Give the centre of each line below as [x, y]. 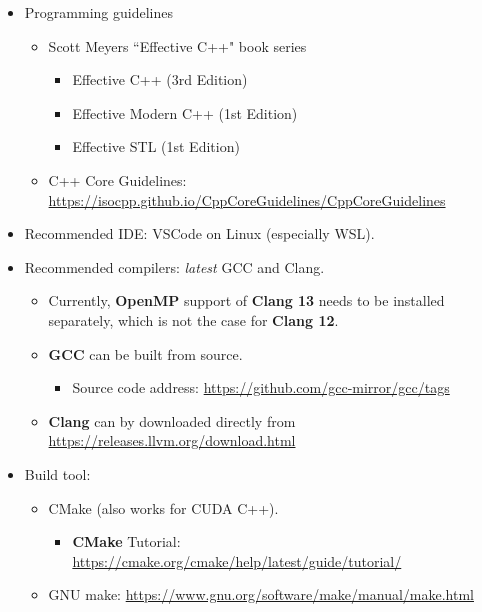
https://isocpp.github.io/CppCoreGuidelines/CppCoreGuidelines [247, 199]
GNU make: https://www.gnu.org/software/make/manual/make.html [261, 594]
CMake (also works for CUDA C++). [163, 507]
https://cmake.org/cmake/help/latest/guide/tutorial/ [237, 560]
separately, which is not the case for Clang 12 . [193, 319]
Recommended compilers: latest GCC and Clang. [174, 266]
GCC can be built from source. [145, 353]
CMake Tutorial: [126, 541]
